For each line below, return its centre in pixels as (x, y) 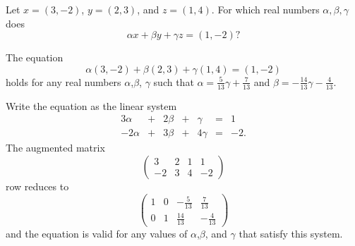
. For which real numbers (265, 9)
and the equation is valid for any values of (97, 234)
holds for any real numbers (64, 81)
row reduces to (37, 186)
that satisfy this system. (291, 234)
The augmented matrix (55, 148)
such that (174, 81)
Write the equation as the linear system (91, 105)
